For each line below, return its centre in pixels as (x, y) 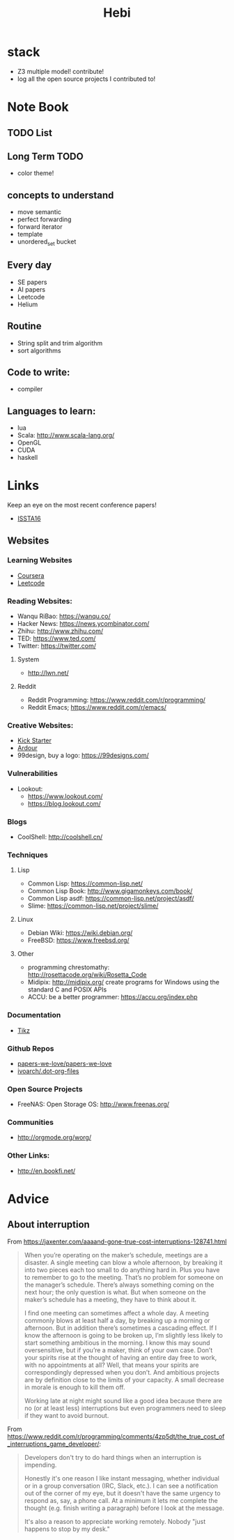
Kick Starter (34, 740)
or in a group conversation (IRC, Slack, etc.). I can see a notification (121, 1486)
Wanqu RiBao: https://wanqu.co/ (64, 616)
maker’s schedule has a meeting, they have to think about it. (110, 1299)
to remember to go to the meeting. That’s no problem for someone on (124, 1277)
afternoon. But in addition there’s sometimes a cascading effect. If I (120, 1328)
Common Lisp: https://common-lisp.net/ (85, 883)
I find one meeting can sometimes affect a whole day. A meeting (116, 1313)
